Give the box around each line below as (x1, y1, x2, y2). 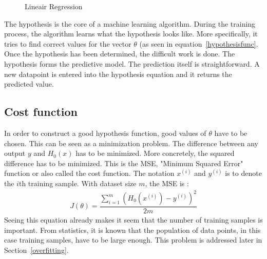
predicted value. (4, 78, 54, 89)
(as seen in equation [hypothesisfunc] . (139, 38, 258, 49)
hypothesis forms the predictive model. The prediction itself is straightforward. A (4, 58, 260, 69)
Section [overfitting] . (4, 244, 69, 255)
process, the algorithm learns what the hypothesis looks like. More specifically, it (4, 28, 258, 39)
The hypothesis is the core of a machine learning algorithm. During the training (4, 18, 256, 29)
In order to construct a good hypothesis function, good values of (4, 127, 206, 138)
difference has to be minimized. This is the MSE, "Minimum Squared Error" (4, 157, 243, 168)
